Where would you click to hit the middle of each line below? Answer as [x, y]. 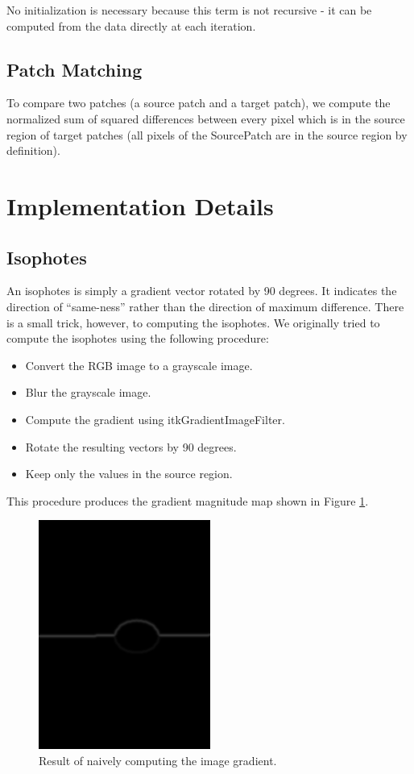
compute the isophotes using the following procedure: [138, 338]
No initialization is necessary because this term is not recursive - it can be [189, 10]
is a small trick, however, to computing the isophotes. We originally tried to [193, 322]
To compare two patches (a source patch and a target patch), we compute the [199, 103]
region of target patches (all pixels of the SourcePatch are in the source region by [207, 134]
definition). [33, 150]
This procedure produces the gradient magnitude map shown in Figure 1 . [188, 500]
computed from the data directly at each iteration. [131, 25]
